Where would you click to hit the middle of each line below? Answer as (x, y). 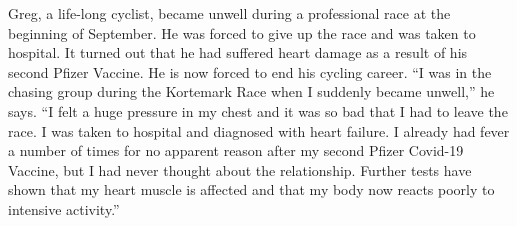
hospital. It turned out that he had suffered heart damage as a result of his (238, 52)
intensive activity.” (64, 208)
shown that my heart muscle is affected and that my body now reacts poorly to (251, 189)
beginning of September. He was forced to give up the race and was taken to (242, 32)
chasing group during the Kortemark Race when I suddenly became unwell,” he (251, 91)
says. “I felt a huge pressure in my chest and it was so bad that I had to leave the (258, 110)
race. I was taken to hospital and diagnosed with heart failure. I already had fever (259, 130)
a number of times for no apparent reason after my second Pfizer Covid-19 (236, 150)
